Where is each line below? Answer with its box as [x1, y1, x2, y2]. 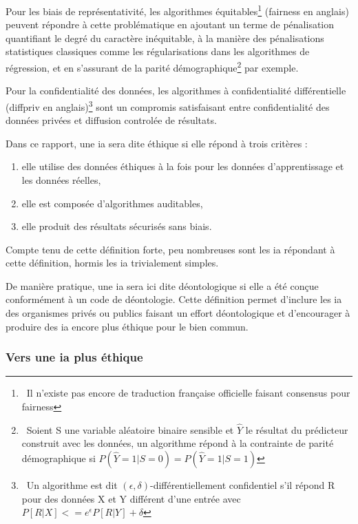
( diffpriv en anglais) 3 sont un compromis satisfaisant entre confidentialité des [6, 97, 330, 114]
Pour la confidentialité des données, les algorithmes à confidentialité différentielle [6, 83, 346, 98]
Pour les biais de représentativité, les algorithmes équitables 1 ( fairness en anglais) [6, 2, 349, 18]
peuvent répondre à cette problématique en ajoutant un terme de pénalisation [6, 17, 335, 32]
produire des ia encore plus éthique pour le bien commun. [6, 319, 249, 333]
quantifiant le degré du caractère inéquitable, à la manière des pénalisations [6, 30, 324, 45]
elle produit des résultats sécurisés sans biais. [21, 219, 212, 233]
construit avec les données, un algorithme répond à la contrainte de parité [21, 436, 334, 450]
